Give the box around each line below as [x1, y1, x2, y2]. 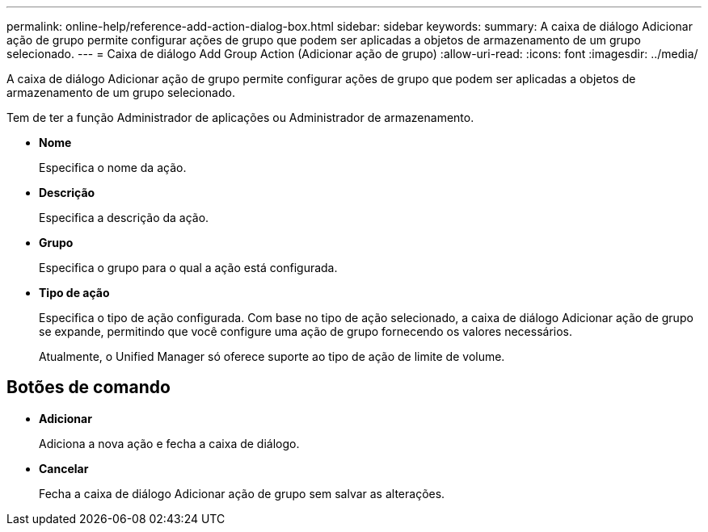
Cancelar [39, 461, 89, 475]
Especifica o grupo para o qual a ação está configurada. [39, 261, 338, 274]
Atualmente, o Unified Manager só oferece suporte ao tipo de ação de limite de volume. [39, 350, 505, 363]
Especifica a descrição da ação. [39, 211, 209, 224]
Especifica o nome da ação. [39, 161, 187, 174]
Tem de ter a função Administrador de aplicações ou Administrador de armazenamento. [6, 111, 474, 124]
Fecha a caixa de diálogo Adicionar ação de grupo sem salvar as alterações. [39, 486, 445, 501]
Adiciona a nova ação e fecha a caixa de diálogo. [39, 436, 300, 450]
